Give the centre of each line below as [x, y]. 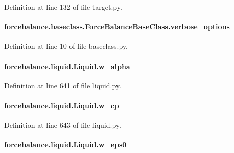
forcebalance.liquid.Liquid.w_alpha [67, 66]
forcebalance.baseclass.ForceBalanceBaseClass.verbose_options [117, 27]
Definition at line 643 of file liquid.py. [63, 125]
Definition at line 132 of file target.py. [63, 7]
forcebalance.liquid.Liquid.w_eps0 [65, 145]
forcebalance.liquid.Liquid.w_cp [62, 105]
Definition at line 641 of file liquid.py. [63, 85]
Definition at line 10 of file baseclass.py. [66, 46]
